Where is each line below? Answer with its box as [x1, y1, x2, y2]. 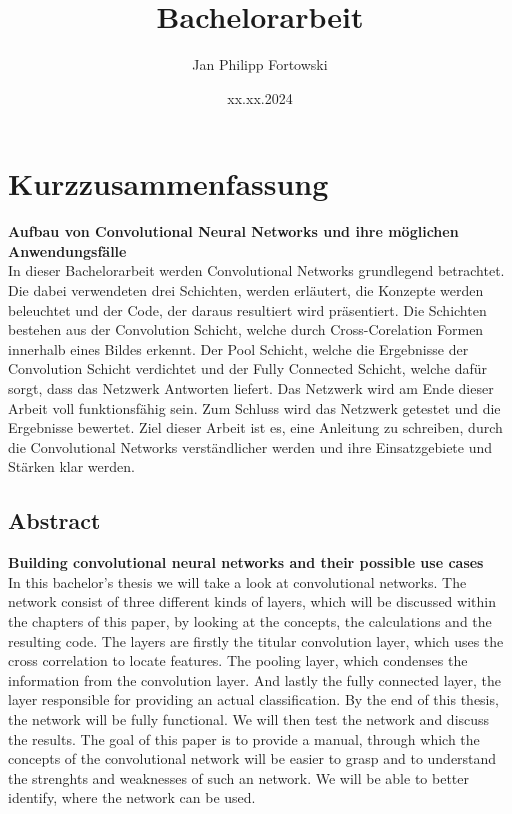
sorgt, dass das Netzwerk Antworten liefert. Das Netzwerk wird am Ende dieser [8, 378, 494, 398]
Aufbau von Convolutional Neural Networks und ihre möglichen [8, 221, 459, 242]
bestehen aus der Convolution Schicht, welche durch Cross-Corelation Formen [8, 319, 484, 340]
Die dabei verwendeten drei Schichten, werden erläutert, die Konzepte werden [8, 280, 484, 301]
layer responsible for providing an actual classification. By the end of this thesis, [8, 689, 499, 710]
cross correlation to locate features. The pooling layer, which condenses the [8, 650, 468, 671]
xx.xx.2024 [227, 87, 293, 108]
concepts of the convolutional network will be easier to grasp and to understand [8, 748, 497, 769]
